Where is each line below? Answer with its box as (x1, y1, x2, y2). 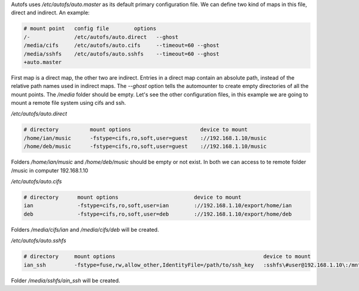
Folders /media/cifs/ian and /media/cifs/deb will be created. (11, 226, 159, 233)
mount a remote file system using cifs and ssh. (11, 99, 126, 107)
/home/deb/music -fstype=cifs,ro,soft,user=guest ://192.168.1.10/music (23, 143, 267, 150)
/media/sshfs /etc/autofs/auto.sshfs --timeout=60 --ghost (23, 50, 220, 57)
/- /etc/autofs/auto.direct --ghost (23, 34, 179, 40)
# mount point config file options (23, 25, 157, 32)
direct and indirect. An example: (11, 9, 90, 16)
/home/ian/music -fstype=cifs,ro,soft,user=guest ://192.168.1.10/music (23, 135, 267, 141)
